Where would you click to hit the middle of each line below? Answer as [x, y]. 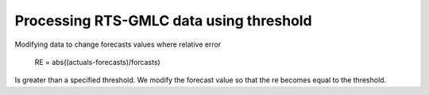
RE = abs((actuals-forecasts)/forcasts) [97, 62]
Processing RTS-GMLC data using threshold [164, 21]
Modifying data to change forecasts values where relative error [118, 44]
